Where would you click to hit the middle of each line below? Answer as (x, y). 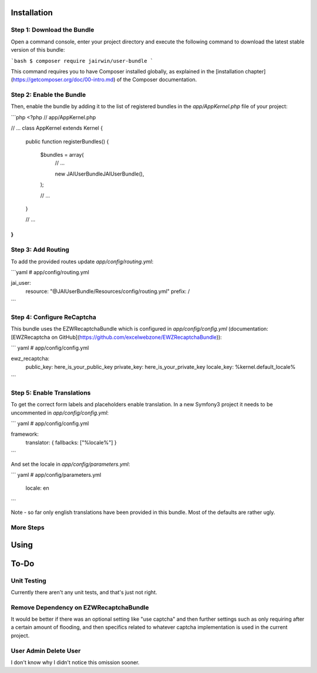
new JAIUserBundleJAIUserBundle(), (100, 174)
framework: (25, 434)
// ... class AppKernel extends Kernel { (57, 128)
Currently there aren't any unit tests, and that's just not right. (84, 592)
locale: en (37, 488)
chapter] (255, 71)
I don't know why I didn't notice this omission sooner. (75, 662)
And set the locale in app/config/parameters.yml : (70, 464)
